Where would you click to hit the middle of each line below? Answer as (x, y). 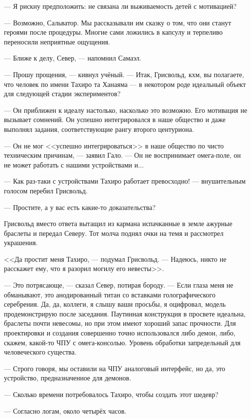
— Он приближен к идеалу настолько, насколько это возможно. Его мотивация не (126, 110)
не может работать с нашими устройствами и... (74, 164)
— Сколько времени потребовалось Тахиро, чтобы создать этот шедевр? (111, 394)
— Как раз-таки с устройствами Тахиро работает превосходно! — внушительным (125, 181)
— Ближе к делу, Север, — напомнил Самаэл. (73, 58)
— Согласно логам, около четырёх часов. (65, 410)
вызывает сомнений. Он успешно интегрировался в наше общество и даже (115, 119)
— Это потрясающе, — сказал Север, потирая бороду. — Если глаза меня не (119, 285)
